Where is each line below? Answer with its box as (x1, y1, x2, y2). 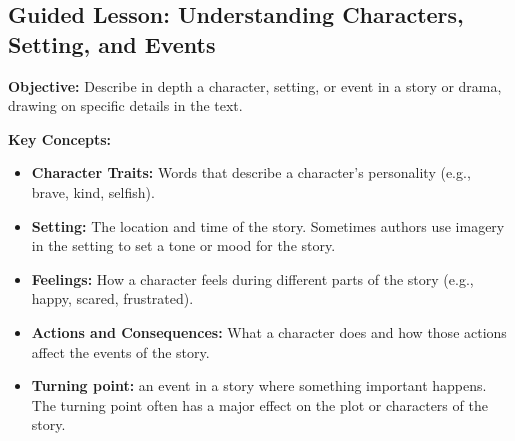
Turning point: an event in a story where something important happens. (31, 375, 487, 396)
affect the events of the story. (31, 341, 210, 362)
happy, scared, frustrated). (31, 288, 194, 309)
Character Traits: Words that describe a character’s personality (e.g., (31, 162, 471, 183)
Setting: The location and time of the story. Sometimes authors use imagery (31, 215, 505, 236)
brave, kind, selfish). (31, 181, 155, 202)
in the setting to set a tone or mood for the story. (31, 235, 336, 256)
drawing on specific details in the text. (8, 95, 243, 116)
